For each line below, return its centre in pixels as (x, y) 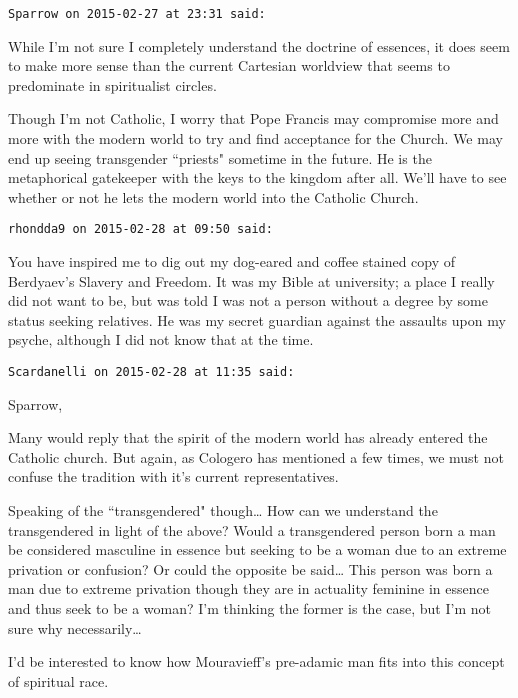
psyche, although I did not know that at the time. (161, 339)
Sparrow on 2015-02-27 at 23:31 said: (137, 14)
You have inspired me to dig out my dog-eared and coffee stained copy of (232, 261)
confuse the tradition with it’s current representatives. (173, 476)
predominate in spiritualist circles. (112, 84)
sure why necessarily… (75, 627)
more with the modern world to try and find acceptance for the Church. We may (255, 138)
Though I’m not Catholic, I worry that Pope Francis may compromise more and (253, 118)
